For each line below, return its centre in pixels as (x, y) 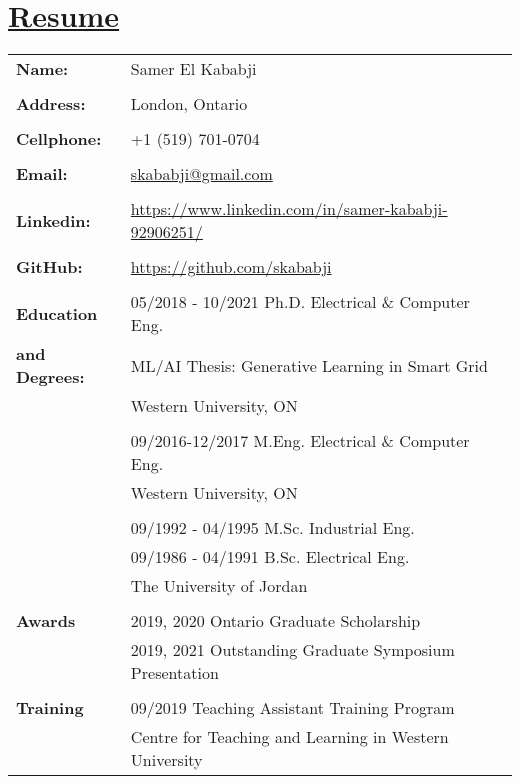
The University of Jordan (219, 586)
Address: (51, 104)
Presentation (174, 673)
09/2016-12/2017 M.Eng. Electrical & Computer (300, 441)
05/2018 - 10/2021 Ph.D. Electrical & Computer (300, 302)
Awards (46, 621)
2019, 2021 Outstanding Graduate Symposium (292, 650)
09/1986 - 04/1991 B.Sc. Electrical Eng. (270, 557)
